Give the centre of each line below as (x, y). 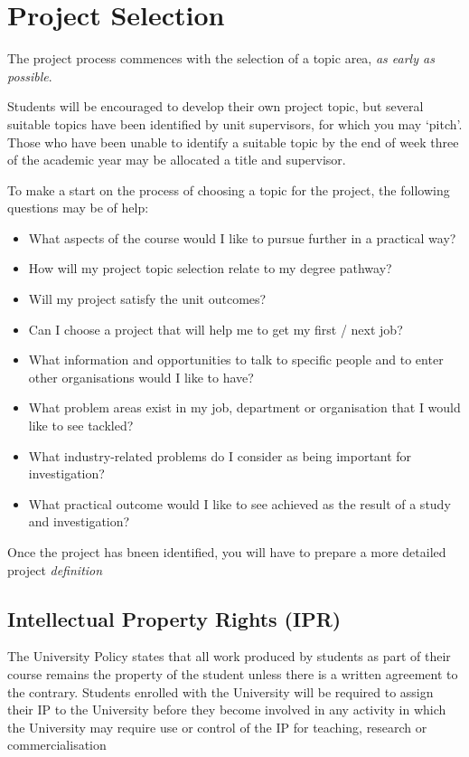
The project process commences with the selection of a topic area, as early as (221, 58)
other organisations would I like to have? (141, 377)
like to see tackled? (81, 426)
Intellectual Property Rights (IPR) (174, 618)
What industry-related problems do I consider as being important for (220, 455)
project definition (55, 569)
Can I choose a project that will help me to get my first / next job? (216, 329)
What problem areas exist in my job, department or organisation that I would (244, 407)
